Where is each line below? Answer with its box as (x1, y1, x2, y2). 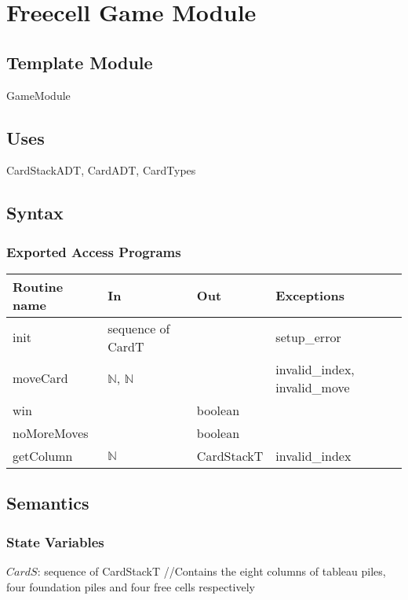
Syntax (6, 201, 64, 225)
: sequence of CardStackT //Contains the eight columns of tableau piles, (37, 562, 386, 579)
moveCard (13, 369, 68, 388)
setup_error (275, 328, 341, 347)
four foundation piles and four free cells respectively (6, 578, 255, 594)
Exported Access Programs (6, 241, 181, 261)
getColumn (13, 446, 73, 465)
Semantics (6, 491, 89, 515)
